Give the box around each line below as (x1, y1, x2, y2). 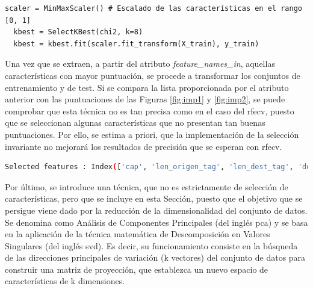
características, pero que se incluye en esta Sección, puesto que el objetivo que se (5, 192, 303, 205)
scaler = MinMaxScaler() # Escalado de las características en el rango (5, 4, 302, 13)
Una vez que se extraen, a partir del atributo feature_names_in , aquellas (5, 57, 275, 70)
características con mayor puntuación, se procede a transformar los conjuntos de (5, 69, 300, 81)
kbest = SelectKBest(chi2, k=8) (13, 28, 143, 37)
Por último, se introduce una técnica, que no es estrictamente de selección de (5, 180, 288, 193)
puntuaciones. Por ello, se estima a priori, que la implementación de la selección (5, 128, 299, 140)
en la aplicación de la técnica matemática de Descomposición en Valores (5, 228, 270, 240)
